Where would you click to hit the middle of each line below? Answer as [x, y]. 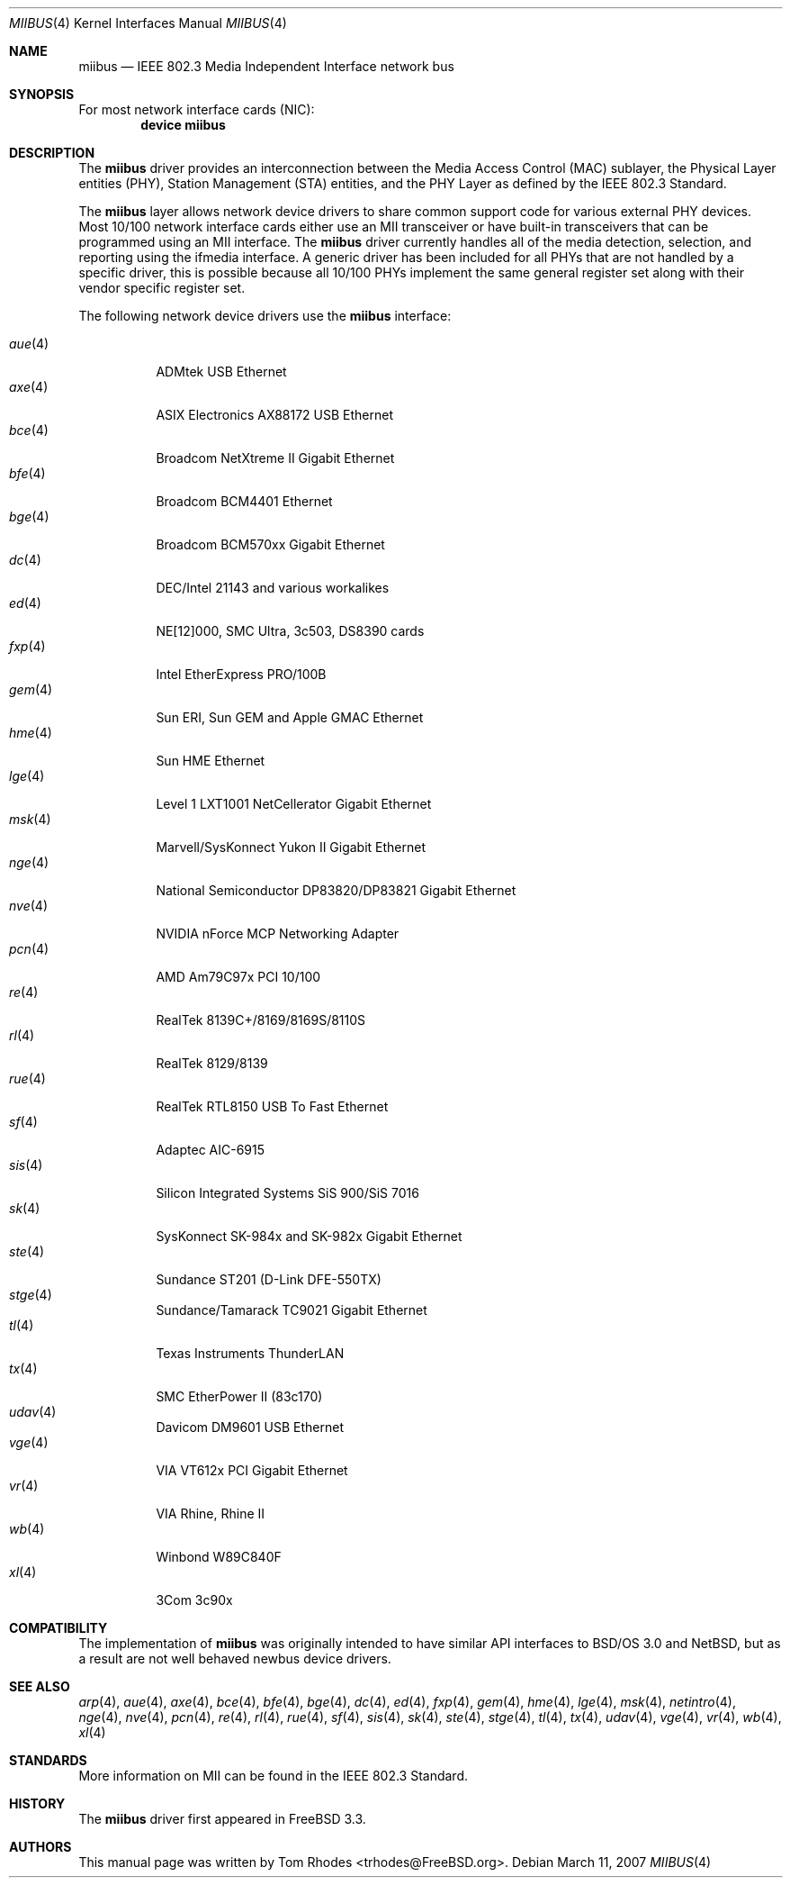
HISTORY [37, 1803]
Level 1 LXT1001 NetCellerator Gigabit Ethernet [294, 804]
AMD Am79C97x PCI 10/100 [238, 977]
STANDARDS [48, 1760]
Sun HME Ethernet [211, 761]
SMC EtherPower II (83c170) [239, 1396]
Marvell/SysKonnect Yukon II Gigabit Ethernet [291, 847]
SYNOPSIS [42, 94]
